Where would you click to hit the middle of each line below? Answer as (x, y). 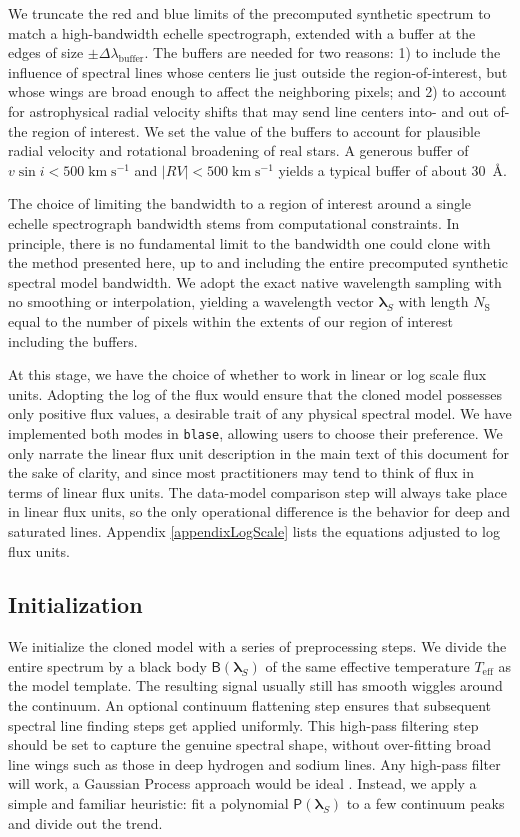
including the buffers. (73, 340)
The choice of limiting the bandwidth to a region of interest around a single (240, 203)
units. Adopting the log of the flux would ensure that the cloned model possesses (255, 393)
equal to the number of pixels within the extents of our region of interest (230, 320)
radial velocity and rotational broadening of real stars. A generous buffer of (238, 150)
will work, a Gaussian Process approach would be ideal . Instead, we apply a (242, 783)
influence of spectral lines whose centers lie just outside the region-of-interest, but (258, 71)
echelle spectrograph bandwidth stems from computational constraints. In (234, 222)
